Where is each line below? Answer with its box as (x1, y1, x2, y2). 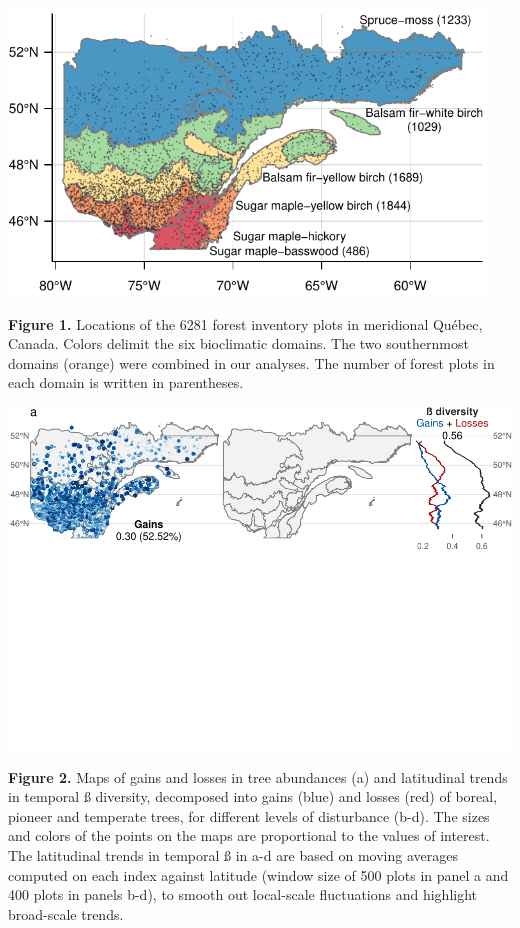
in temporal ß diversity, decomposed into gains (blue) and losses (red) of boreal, (8, 786, 498, 807)
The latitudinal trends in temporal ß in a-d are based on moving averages (8, 844, 458, 865)
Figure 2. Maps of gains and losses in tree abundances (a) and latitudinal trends (8, 766, 508, 787)
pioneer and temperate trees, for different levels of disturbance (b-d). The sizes (8, 805, 490, 826)
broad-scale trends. (8, 903, 124, 924)
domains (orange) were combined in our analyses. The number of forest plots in (8, 352, 495, 373)
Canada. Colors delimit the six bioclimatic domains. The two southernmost (8, 333, 469, 354)
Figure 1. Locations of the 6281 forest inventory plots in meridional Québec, (8, 313, 483, 334)
